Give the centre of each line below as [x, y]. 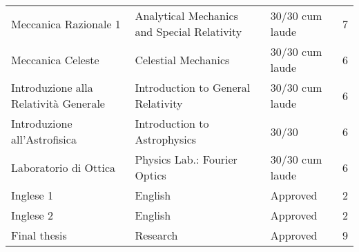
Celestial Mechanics [182, 59]
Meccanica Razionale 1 [66, 23]
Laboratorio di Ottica [64, 167]
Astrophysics [166, 139]
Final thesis [39, 235]
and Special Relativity [188, 31]
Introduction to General [193, 87]
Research [156, 235]
